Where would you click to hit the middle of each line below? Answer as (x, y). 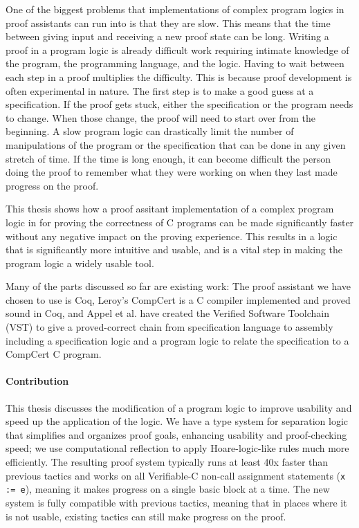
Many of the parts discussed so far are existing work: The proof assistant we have (178, 286)
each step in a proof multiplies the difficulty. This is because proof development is (179, 76)
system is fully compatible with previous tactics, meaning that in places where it (176, 502)
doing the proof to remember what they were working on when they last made (172, 172)
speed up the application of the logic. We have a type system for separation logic (177, 421)
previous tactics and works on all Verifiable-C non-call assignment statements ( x (176, 475)
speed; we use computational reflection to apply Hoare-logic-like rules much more (177, 448)
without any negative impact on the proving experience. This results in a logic (172, 236)
